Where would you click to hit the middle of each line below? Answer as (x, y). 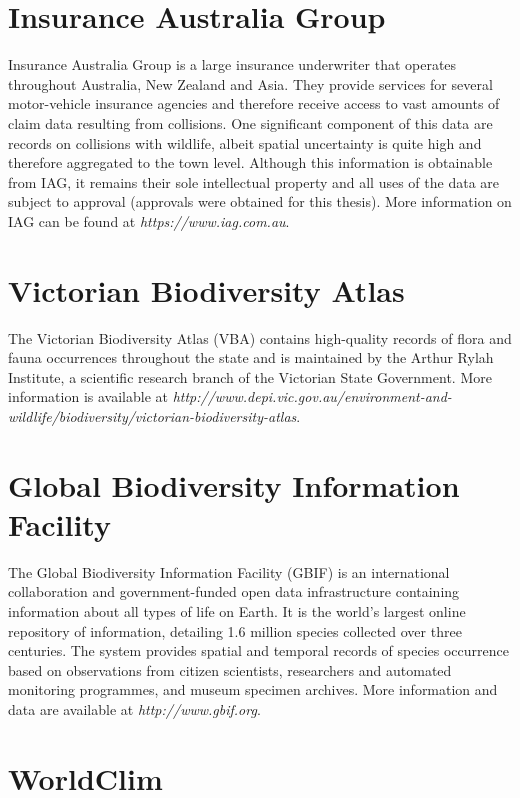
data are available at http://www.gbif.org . (134, 709)
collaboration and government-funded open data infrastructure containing (234, 591)
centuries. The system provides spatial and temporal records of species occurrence (258, 650)
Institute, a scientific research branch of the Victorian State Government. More (250, 376)
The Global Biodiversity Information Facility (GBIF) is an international (229, 571)
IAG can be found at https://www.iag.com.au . (149, 220)
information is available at (88, 396)
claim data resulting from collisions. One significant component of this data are (250, 122)
